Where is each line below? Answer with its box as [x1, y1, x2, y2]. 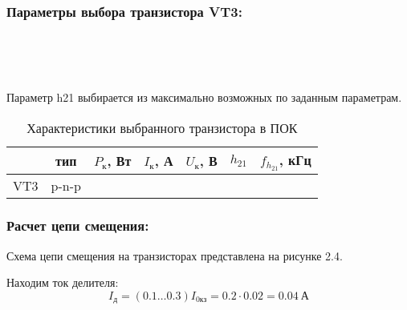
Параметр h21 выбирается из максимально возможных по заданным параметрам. [6, 89, 402, 106]
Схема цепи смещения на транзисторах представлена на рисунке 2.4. [6, 247, 343, 264]
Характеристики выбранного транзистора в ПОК [26, 118, 298, 137]
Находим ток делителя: [6, 274, 119, 291]
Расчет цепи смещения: [6, 215, 149, 236]
